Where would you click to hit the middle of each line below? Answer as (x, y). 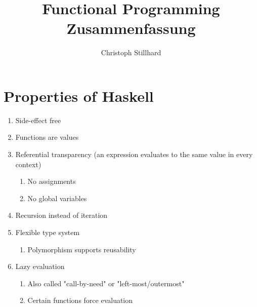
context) (28, 164)
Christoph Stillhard (131, 52)
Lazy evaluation (40, 266)
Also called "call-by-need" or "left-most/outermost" (106, 283)
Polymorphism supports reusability (82, 249)
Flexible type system (48, 232)
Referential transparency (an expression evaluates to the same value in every (134, 154)
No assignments (52, 181)
